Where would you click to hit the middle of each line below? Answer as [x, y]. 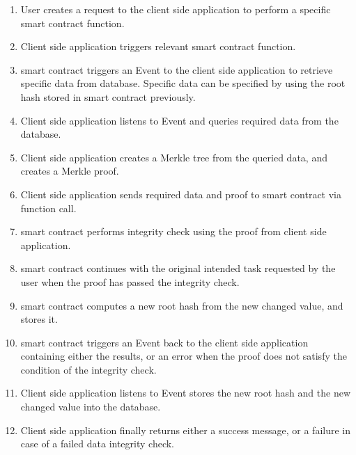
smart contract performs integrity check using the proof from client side [173, 231]
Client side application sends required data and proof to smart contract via [181, 194]
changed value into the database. [91, 407]
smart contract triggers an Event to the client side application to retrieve [177, 69]
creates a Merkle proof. [70, 171]
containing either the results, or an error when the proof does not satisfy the [184, 356]
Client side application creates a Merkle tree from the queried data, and [174, 157]
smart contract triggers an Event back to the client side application [164, 342]
